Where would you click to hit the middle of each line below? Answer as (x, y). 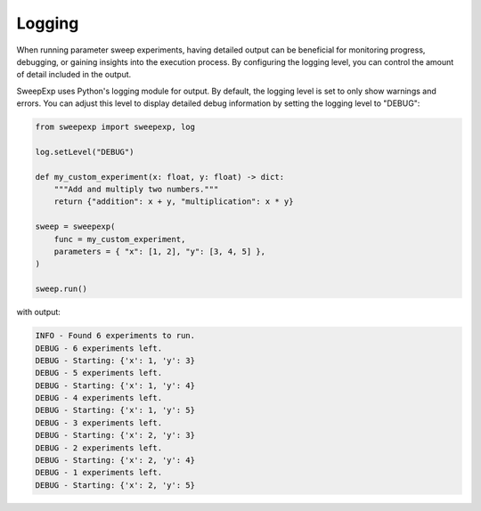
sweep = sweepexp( (75, 227)
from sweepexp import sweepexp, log (115, 127)
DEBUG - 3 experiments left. (99, 422)
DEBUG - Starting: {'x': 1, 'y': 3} (115, 360)
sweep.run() (61, 289)
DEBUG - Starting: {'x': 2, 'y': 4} (115, 460)
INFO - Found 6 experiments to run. (115, 336)
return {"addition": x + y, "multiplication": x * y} (174, 202)
